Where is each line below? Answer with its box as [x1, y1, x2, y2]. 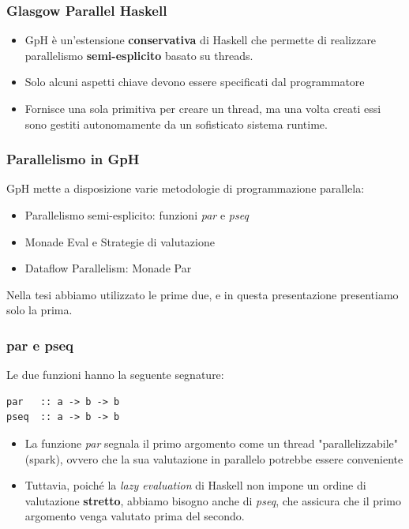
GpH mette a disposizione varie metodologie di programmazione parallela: [6, 180, 365, 197]
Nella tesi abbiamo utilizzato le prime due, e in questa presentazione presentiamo [6, 286, 399, 302]
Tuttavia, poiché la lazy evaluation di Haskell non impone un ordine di [24, 477, 366, 493]
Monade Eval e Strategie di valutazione [24, 233, 215, 249]
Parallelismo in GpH [6, 149, 140, 169]
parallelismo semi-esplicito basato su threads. [24, 47, 253, 63]
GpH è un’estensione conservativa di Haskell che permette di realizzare [24, 32, 377, 48]
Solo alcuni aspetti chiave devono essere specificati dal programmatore [24, 73, 365, 90]
